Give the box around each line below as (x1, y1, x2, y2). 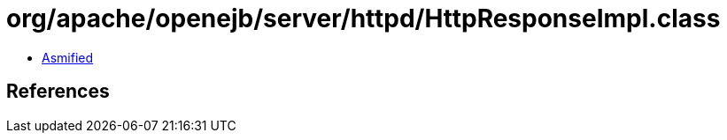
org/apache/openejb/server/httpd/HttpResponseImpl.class (6, 4, 721, 33)
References (6, 80, 110, 103)
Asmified (42, 49, 94, 65)
